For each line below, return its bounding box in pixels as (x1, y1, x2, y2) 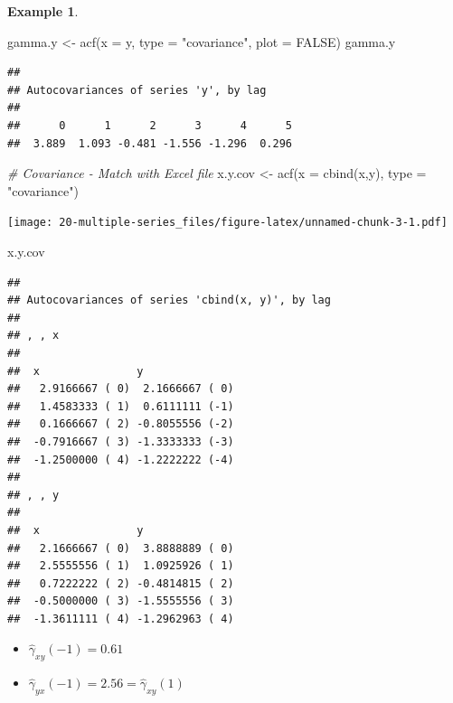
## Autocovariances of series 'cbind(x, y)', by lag (7, 294, 331, 307)
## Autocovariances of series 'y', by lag (7, 83, 267, 97)
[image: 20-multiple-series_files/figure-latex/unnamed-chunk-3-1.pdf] (7, 216, 448, 230)
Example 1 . (7, 2, 79, 20)
